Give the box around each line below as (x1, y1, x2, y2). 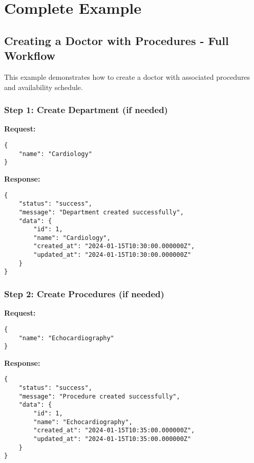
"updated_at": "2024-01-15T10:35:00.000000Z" (33, 435, 192, 443)
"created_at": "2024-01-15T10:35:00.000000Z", (33, 427, 195, 434)
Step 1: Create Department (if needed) (4, 103, 168, 116)
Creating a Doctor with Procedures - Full (4, 32, 229, 48)
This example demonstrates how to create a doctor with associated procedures (4, 71, 250, 82)
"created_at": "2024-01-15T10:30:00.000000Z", (33, 242, 195, 250)
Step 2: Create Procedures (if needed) (4, 288, 164, 300)
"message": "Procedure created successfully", (18, 392, 180, 400)
